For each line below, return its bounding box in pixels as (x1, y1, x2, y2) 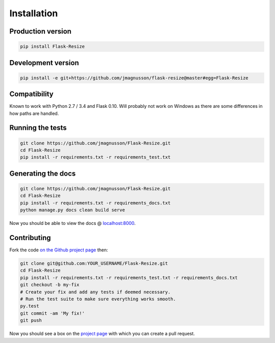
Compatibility (9, 90, 53, 99)
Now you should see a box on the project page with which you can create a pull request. (9, 331, 195, 337)
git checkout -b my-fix (20, 282, 80, 288)
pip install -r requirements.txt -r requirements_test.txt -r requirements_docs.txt (20, 275, 238, 280)
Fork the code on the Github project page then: (9, 247, 108, 253)
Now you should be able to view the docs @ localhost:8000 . (9, 220, 136, 226)
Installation (9, 8, 58, 19)
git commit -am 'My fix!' (20, 310, 85, 316)
